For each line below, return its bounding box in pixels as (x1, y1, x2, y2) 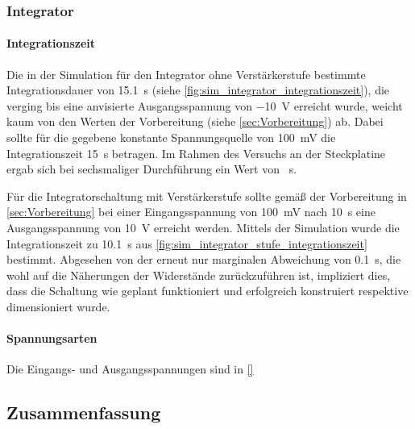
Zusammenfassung (6, 400, 161, 425)
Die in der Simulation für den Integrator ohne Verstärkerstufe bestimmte (6, 65, 366, 82)
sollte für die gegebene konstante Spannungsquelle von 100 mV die (6, 129, 336, 146)
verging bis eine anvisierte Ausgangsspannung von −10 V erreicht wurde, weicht (6, 97, 403, 114)
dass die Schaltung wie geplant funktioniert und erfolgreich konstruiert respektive (6, 282, 409, 299)
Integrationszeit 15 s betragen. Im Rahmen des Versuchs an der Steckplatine (6, 144, 386, 161)
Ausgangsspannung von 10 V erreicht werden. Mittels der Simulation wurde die (6, 219, 400, 235)
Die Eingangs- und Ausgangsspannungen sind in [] (6, 360, 254, 377)
